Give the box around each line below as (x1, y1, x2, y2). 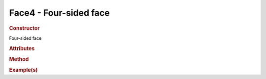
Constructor (9, 25, 40, 31)
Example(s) (9, 67, 38, 74)
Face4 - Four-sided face (9, 7, 110, 18)
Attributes (9, 45, 35, 52)
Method (9, 55, 29, 62)
